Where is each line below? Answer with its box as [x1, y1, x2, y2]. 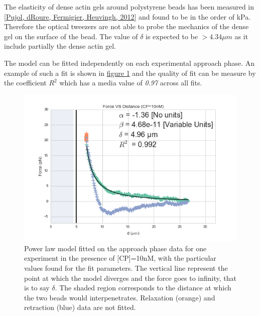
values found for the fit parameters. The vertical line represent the [24, 263, 228, 273]
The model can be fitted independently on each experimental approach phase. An [4, 57, 255, 68]
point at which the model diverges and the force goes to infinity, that [24, 272, 236, 283]
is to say [24, 282, 50, 293]
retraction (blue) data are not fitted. [24, 302, 136, 312]
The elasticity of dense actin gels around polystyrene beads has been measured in [4, 2, 254, 12]
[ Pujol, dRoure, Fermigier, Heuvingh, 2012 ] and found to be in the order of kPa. [4, 11, 251, 22]
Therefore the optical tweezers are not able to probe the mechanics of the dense [4, 21, 249, 32]
